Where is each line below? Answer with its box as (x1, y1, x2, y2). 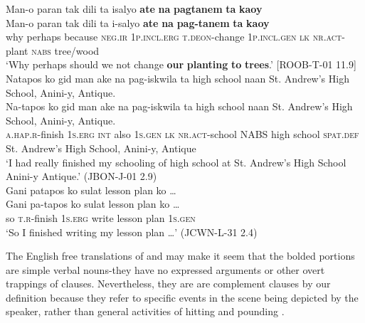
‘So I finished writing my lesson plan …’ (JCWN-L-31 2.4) (6, 224, 258, 239)
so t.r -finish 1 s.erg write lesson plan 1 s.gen (6, 210, 196, 225)
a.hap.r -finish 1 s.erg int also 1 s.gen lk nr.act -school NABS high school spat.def (6, 127, 359, 142)
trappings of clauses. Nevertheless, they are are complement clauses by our (6, 276, 331, 291)
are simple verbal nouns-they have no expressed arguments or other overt (6, 262, 325, 277)
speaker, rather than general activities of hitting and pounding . (6, 304, 285, 319)
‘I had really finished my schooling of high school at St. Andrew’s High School (6, 154, 347, 169)
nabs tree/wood (31, 43, 100, 58)
